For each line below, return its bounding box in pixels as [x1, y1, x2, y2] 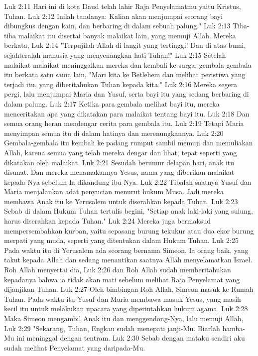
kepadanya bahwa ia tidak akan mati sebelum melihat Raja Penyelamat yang [4, 274, 240, 284]
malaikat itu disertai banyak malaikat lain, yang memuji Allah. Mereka [18, 30, 236, 40]
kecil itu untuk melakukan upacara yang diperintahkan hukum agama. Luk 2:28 [4, 303, 248, 314]
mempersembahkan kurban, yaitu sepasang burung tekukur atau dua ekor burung [4, 225, 254, 236]
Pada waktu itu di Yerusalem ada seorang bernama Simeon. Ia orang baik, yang [4, 244, 249, 255]
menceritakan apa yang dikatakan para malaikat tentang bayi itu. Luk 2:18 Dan [4, 108, 250, 119]
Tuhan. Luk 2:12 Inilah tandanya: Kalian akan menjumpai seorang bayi [4, 10, 223, 21]
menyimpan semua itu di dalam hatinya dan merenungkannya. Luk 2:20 [4, 127, 224, 138]
